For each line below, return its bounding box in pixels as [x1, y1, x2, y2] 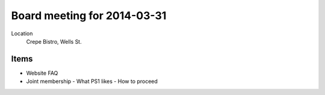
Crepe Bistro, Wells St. [26, 38, 82, 45]
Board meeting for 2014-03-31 [11, 9, 167, 22]
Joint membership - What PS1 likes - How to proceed [26, 78, 158, 85]
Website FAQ [26, 69, 58, 76]
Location [11, 30, 33, 37]
